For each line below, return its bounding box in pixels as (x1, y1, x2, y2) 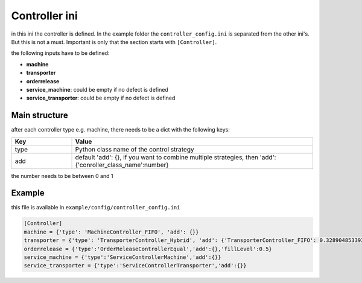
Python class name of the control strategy (75, 145, 194, 153)
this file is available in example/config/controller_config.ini (11, 204, 180, 211)
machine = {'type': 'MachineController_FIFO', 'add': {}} (24, 228, 199, 235)
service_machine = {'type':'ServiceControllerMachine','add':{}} (24, 254, 221, 261)
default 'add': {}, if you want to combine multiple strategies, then (75, 153, 259, 161)
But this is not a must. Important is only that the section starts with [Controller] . (11, 38, 217, 45)
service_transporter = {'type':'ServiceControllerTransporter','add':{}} (24, 262, 247, 269)
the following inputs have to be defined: (11, 49, 110, 57)
